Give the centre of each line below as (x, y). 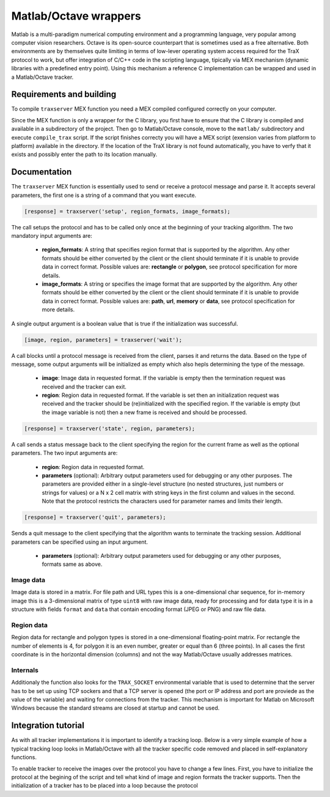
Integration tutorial (48, 726)
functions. (24, 757)
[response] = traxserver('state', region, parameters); (110, 428)
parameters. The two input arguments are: (64, 453)
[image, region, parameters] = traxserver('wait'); (103, 340)
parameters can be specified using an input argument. (79, 542)
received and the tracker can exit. (84, 387)
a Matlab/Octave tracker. (42, 77)
